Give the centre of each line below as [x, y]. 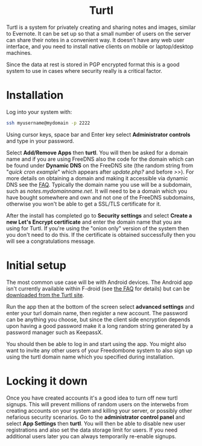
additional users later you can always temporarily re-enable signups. [91, 436]
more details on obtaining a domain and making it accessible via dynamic [97, 178]
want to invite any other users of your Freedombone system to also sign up [99, 350]
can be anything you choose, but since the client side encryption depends [99, 319]
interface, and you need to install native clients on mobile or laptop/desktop [100, 46]
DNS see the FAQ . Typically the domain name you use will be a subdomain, [99, 184]
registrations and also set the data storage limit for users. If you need [92, 430]
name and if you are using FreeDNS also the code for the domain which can [100, 159]
